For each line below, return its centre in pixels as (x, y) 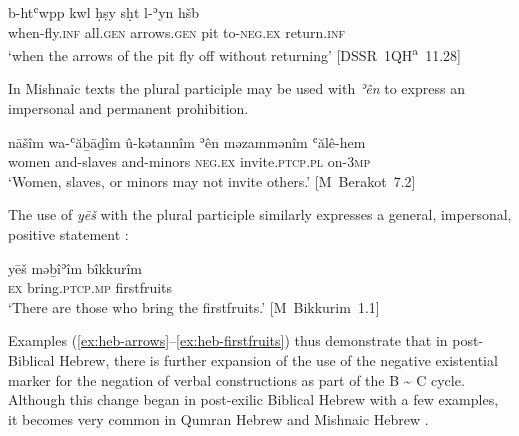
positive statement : (68, 234)
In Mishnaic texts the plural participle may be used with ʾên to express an (236, 88)
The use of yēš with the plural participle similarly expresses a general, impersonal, (260, 214)
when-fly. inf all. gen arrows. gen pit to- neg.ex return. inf (176, 31)
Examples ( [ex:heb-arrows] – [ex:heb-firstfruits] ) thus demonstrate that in (228, 340)
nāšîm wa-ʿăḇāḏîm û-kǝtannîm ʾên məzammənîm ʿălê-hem (187, 141)
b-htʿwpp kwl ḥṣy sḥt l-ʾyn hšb (104, 12)
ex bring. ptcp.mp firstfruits (90, 287)
